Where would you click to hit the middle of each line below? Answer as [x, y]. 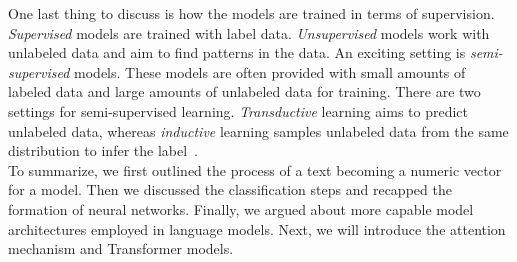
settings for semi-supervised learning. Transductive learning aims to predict [238, 110]
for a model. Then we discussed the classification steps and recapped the [230, 189]
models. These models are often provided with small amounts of [270, 71]
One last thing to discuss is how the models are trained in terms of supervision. [251, 13]
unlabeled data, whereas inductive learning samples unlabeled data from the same [258, 130]
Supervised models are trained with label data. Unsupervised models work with [249, 32]
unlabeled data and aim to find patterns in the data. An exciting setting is [237, 52]
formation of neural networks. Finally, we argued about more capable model [241, 208]
